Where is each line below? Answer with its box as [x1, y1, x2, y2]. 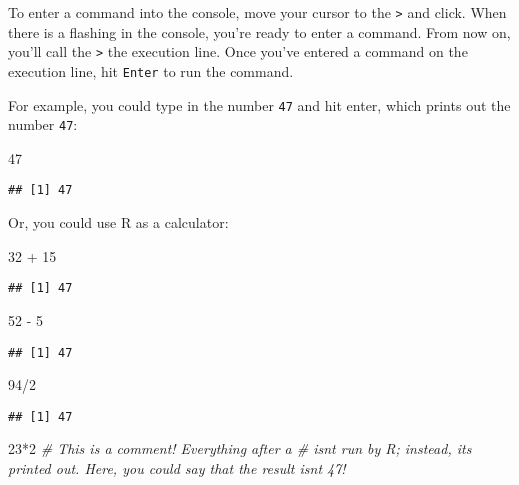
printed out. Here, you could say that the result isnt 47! [8, 458, 346, 479]
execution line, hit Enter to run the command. [8, 60, 294, 81]
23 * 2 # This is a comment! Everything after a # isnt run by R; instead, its [8, 438, 472, 459]
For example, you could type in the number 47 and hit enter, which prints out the [8, 94, 511, 115]
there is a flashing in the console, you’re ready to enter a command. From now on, [8, 21, 511, 42]
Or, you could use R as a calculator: [8, 212, 229, 233]
